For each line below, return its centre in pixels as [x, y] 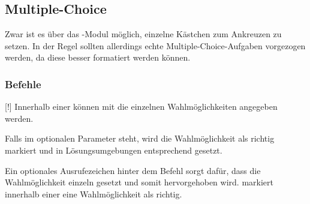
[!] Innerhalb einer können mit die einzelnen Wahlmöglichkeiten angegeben [141, 106]
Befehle [23, 84]
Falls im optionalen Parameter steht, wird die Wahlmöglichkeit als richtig [140, 138]
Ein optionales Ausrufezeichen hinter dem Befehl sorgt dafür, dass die [133, 170]
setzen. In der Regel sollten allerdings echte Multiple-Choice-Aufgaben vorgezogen [155, 45]
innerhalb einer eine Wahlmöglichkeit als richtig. [94, 193]
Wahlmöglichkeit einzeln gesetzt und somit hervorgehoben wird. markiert [139, 182]
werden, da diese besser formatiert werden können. [98, 57]
